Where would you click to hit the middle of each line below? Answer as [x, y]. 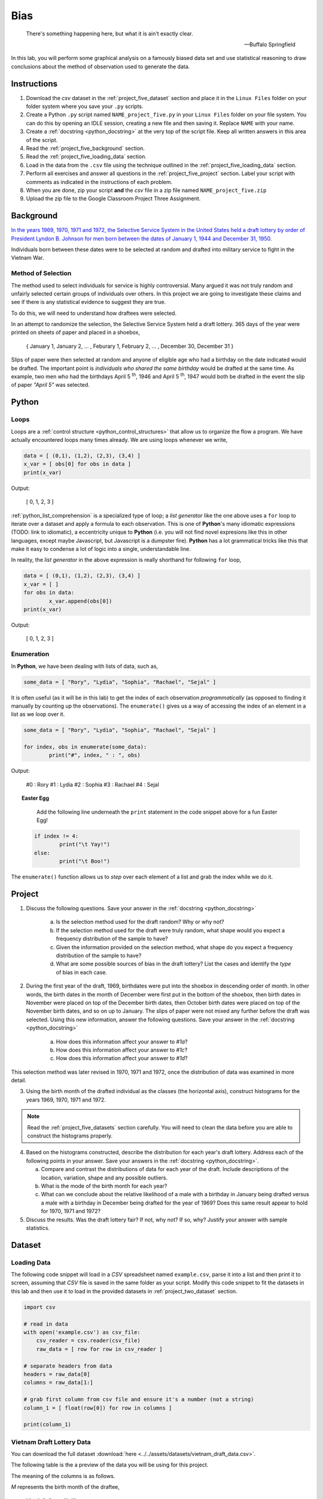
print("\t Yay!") [85, 845]
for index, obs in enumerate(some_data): [85, 747]
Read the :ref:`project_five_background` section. [85, 148]
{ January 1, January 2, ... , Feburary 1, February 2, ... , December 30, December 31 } [130, 346]
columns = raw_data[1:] [59, 1383]
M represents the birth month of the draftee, [65, 1487]
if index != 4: [56, 836]
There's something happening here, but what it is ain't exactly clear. [110, 34]
